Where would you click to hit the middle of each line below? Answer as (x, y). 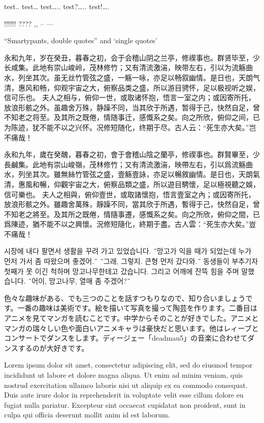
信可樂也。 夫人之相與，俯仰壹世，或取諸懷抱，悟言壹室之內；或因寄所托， (130, 194)
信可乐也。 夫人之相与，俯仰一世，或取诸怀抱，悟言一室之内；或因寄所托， (130, 97)
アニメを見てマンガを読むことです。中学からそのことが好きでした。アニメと (131, 318)
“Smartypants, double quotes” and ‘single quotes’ (81, 40)
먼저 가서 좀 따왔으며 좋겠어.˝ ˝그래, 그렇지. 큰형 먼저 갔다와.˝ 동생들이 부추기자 (131, 261)
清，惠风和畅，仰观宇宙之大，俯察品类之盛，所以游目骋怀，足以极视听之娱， (132, 87)
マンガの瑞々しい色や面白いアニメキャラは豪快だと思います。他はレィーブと (131, 328)
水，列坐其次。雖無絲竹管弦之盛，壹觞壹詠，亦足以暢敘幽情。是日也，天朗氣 (132, 174)
